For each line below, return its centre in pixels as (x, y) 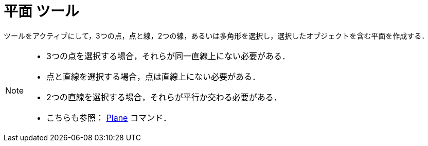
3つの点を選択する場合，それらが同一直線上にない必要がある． (168, 56)
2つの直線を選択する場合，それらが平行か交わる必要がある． (164, 97)
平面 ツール (41, 11)
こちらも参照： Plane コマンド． (109, 117)
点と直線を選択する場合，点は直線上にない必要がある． (154, 76)
